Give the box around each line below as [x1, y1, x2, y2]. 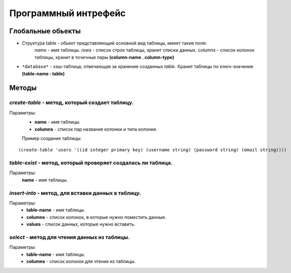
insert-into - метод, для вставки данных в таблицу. [9, 189, 141, 196]
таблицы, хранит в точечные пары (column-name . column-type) [34, 54, 174, 60]
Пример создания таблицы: [22, 135, 82, 141]
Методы [9, 84, 37, 92]
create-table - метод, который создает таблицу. [9, 99, 134, 106]
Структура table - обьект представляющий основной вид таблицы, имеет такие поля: [22, 40, 207, 46]
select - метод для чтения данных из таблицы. [9, 234, 130, 241]
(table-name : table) [22, 71, 65, 77]
